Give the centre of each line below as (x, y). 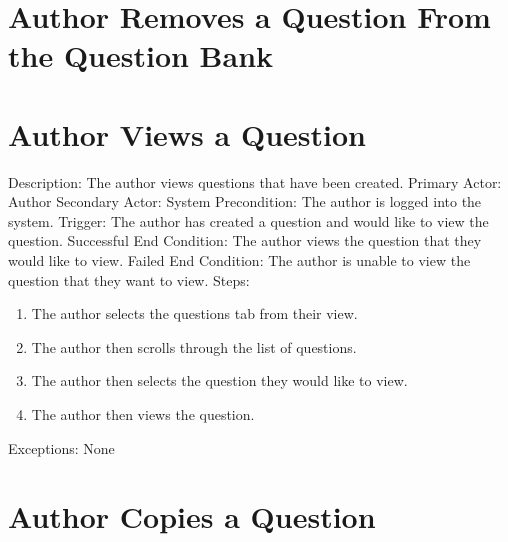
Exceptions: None (61, 447)
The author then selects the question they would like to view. (219, 380)
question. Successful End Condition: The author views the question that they (245, 240)
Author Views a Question (187, 133)
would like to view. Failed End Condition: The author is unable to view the (239, 260)
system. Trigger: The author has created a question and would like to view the (248, 220)
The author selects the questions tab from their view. (194, 313)
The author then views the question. (143, 414)
